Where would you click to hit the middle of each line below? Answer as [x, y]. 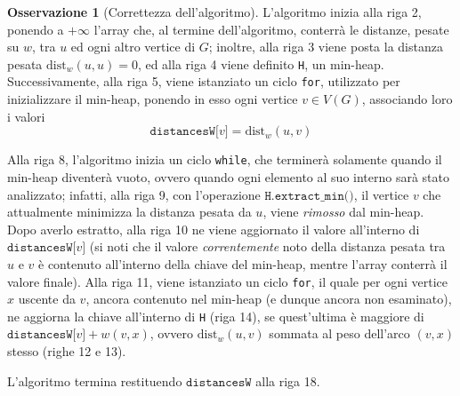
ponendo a [36, 29]
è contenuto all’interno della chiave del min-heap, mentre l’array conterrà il [243, 263]
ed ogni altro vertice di [133, 47]
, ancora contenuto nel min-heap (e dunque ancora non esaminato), [269, 299]
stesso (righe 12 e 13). [67, 351]
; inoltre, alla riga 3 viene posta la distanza [326, 47]
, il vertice [381, 194]
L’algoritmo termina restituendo [95, 380]
